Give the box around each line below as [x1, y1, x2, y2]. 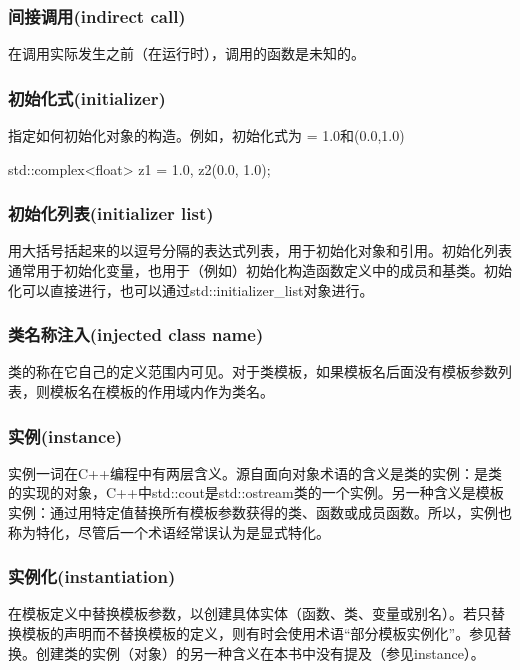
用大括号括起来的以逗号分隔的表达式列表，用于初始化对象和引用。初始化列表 [8, 240, 512, 261]
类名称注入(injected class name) [8, 322, 264, 347]
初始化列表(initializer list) [8, 201, 214, 226]
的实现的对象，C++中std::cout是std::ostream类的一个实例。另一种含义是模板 [8, 482, 504, 503]
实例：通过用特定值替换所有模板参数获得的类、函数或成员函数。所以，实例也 [8, 502, 512, 523]
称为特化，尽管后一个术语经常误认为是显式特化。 [8, 521, 330, 542]
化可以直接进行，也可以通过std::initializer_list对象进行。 [8, 279, 374, 300]
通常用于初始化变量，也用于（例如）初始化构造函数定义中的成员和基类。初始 [8, 260, 512, 281]
